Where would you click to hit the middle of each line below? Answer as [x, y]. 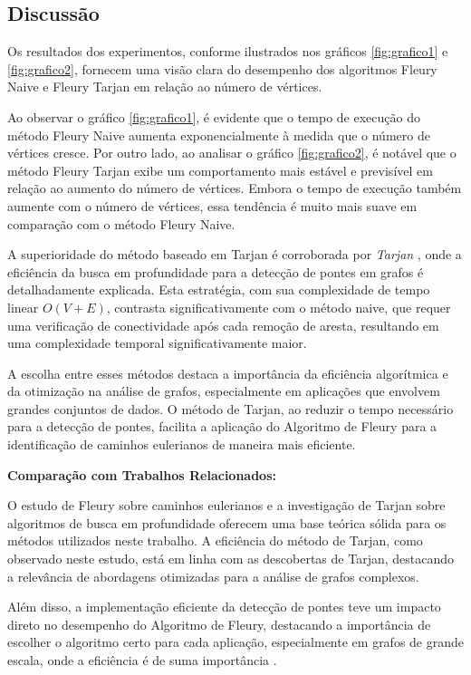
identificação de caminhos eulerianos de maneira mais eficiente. [182, 444]
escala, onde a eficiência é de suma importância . [142, 660]
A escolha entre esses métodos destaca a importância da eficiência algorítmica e [228, 373]
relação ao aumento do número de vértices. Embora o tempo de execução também [235, 188]
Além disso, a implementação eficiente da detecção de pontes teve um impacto [224, 607]
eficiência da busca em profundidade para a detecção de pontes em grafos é [216, 271]
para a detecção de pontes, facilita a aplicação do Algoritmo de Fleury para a [222, 426]
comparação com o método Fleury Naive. [121, 223]
